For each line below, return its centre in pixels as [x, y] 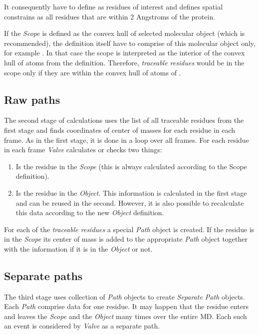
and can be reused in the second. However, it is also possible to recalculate [130, 202]
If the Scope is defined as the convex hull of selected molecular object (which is [125, 33]
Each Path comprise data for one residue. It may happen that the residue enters [126, 306]
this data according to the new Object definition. [90, 212]
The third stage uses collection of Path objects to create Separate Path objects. [125, 296]
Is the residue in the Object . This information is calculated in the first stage [131, 192]
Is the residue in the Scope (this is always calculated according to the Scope [131, 166]
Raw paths [32, 99]
